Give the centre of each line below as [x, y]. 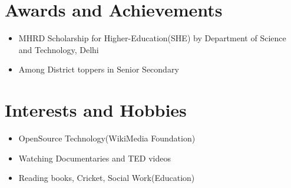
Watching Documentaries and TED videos [95, 158]
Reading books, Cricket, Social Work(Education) [107, 178]
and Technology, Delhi [59, 49]
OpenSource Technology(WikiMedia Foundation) [107, 138]
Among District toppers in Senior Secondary [99, 69]
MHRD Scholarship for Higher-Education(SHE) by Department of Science [152, 38]
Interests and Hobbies [96, 110]
